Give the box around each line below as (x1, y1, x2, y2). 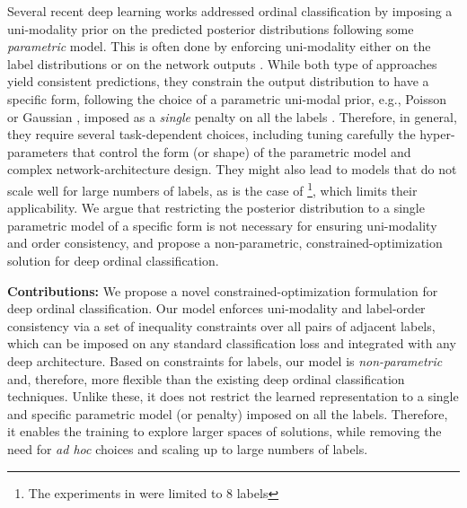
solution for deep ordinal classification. (7, 250, 219, 269)
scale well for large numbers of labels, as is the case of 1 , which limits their (7, 178, 418, 199)
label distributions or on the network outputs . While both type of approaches (7, 54, 437, 73)
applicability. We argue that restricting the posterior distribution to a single (7, 198, 425, 217)
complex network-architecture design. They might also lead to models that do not (7, 160, 457, 179)
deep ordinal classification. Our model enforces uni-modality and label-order (7, 299, 426, 318)
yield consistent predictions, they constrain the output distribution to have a (7, 72, 429, 91)
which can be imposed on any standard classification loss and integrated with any (7, 334, 456, 353)
